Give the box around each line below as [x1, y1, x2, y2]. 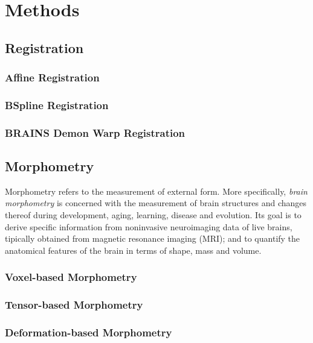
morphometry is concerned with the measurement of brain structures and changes [5, 197, 307, 209]
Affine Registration [5, 70, 100, 85]
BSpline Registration [5, 97, 109, 112]
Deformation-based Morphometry [5, 325, 172, 340]
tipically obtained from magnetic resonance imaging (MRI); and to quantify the [5, 232, 300, 245]
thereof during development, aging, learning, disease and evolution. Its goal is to [5, 209, 302, 221]
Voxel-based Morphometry [5, 269, 137, 285]
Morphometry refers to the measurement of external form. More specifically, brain [5, 184, 308, 197]
